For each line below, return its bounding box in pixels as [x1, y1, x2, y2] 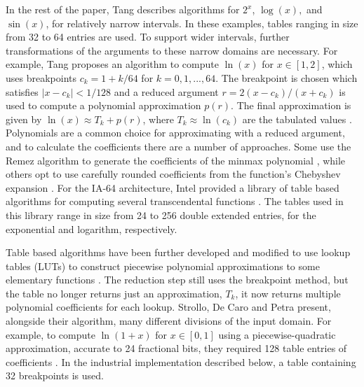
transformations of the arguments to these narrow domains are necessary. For [6, 43, 338, 57]
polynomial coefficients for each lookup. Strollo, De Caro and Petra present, [6, 300, 331, 314]
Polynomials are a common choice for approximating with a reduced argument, [6, 125, 345, 140]
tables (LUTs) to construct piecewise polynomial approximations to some [6, 258, 320, 273]
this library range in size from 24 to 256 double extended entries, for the [6, 207, 316, 222]
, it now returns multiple [235, 286, 341, 300]
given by [6, 111, 42, 126]
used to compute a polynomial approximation [6, 98, 201, 113]
